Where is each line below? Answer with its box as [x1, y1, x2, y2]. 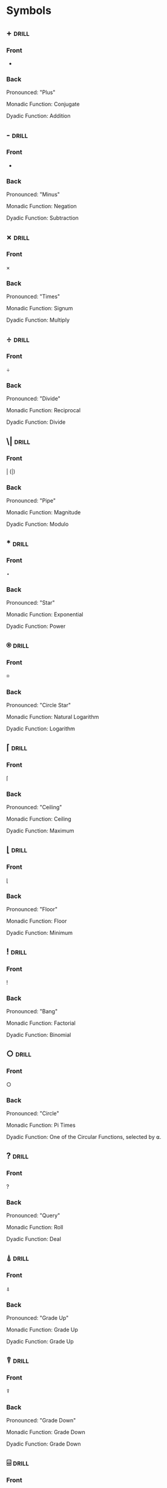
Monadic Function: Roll [6, 1224, 64, 1231]
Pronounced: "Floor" [6, 906, 58, 913]
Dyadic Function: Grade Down [6, 1440, 81, 1447]
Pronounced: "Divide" [6, 395, 61, 403]
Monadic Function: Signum [6, 305, 73, 312]
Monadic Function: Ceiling [6, 815, 71, 823]
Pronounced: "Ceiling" [6, 804, 62, 811]
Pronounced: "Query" [6, 1212, 61, 1219]
